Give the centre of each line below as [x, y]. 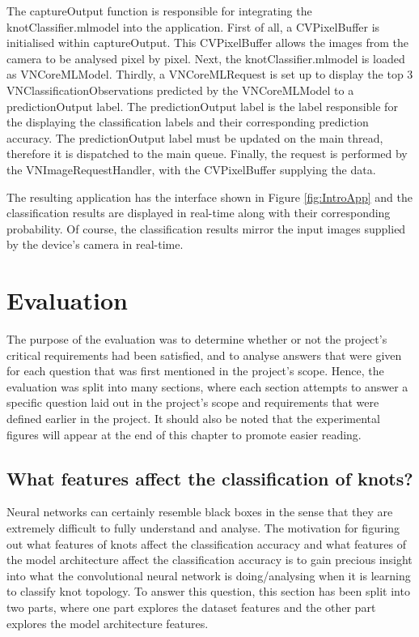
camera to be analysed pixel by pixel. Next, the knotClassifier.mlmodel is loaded [206, 58]
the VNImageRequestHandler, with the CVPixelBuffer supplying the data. [191, 169]
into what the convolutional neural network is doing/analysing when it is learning [209, 575]
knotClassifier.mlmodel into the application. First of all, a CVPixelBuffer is [193, 26]
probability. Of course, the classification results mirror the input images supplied [206, 228]
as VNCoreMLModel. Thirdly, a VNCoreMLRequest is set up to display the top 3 [210, 74]
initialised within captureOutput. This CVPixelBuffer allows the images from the [208, 43]
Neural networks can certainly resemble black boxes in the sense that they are [200, 512]
